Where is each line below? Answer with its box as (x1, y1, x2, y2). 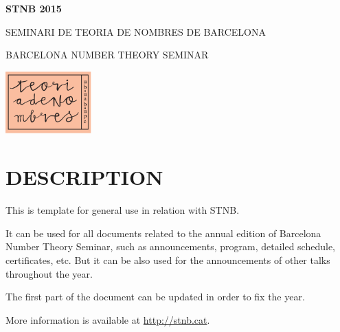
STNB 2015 (5, 1, 62, 15)
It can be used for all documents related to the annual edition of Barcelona (5, 225, 321, 240)
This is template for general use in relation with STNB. (5, 203, 240, 217)
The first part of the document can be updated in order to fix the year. (5, 289, 305, 304)
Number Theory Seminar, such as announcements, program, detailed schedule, (5, 239, 336, 254)
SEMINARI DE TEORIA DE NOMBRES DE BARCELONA (5, 24, 266, 38)
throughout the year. (5, 266, 93, 280)
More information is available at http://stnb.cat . (5, 312, 210, 327)
